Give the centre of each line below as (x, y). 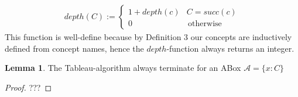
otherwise (205, 24)
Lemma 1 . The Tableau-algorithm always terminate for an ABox (123, 68)
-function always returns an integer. (230, 48)
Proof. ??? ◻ (28, 87)
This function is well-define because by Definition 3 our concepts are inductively (148, 37)
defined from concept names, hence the (74, 48)
